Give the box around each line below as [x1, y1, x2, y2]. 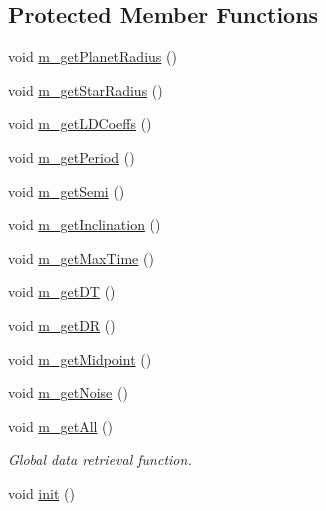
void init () [8, 482, 75, 503]
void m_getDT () [8, 281, 116, 302]
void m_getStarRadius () [8, 79, 163, 100]
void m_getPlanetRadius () [8, 46, 177, 67]
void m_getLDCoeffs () [8, 113, 152, 134]
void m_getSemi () [8, 180, 125, 201]
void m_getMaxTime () [8, 247, 154, 268]
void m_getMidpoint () [8, 348, 152, 369]
